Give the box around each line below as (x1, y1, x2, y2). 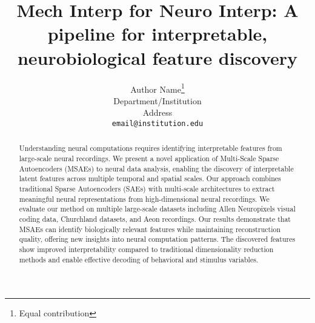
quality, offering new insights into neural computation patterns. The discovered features (19, 234, 296, 244)
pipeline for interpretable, (47, 21, 268, 46)
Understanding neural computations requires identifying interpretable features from (19, 143, 282, 153)
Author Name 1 (130, 81, 185, 95)
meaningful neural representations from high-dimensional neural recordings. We (19, 193, 270, 204)
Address (142, 106, 173, 119)
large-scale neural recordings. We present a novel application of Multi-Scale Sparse (19, 153, 279, 164)
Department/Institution (113, 94, 202, 107)
